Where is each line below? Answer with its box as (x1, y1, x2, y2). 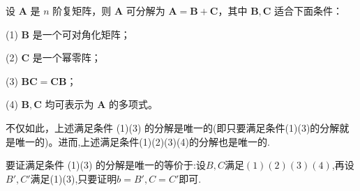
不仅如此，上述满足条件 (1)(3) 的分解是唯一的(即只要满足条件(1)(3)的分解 (6, 120, 340, 135)
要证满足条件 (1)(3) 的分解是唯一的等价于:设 (6, 158, 206, 172)
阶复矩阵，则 (52, 3, 112, 17)
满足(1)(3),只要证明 (30, 171, 117, 185)
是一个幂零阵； (32, 50, 101, 65)
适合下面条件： (274, 3, 343, 17)
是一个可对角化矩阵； (32, 26, 130, 41)
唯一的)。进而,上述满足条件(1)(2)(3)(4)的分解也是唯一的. (15, 134, 270, 148)
